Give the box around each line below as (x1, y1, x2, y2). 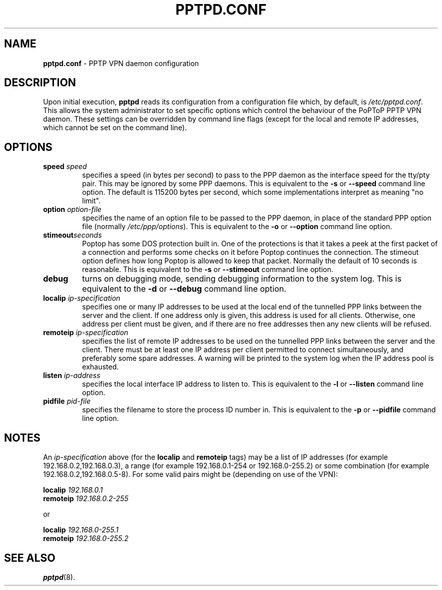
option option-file (43, 205, 102, 214)
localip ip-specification (43, 294, 121, 303)
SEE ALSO (4, 551, 56, 564)
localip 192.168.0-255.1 (43, 525, 119, 534)
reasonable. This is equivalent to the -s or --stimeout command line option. (82, 265, 334, 274)
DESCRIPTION (4, 76, 76, 89)
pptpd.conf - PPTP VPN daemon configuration (43, 59, 199, 68)
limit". (82, 196, 101, 205)
